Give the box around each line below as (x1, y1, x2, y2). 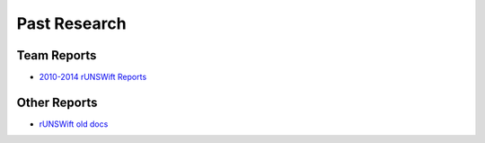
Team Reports (16, 48, 97, 63)
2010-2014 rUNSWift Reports (39, 72, 147, 83)
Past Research (16, 13, 127, 33)
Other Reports (16, 94, 98, 110)
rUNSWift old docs (39, 118, 109, 130)
